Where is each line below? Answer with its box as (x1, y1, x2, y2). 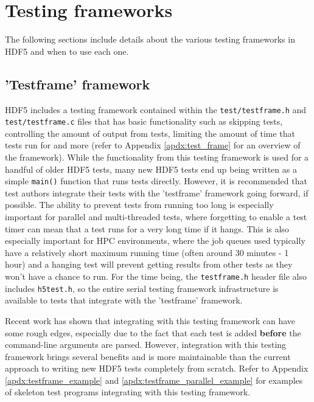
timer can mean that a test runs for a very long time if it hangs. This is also (5, 222, 289, 235)
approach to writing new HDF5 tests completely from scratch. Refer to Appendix (5, 362, 309, 375)
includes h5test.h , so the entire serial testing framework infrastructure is (5, 282, 279, 294)
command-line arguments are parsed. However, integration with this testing (5, 338, 287, 351)
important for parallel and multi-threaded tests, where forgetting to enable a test (5, 210, 307, 223)
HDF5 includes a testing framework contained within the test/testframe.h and (5, 103, 307, 116)
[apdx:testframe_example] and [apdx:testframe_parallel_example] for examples (5, 373, 303, 386)
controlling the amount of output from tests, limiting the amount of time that (5, 126, 296, 139)
